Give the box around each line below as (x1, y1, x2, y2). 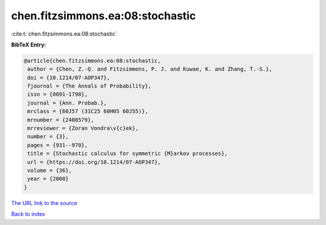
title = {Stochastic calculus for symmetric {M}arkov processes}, (27, 150, 228, 157)
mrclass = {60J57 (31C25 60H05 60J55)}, (27, 108, 149, 115)
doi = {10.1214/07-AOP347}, (27, 74, 110, 81)
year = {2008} (27, 176, 69, 182)
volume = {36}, (27, 167, 72, 174)
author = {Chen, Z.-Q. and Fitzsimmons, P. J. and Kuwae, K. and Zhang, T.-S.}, (27, 66, 273, 72)
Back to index (11, 211, 45, 218)
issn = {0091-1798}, (27, 91, 88, 98)
